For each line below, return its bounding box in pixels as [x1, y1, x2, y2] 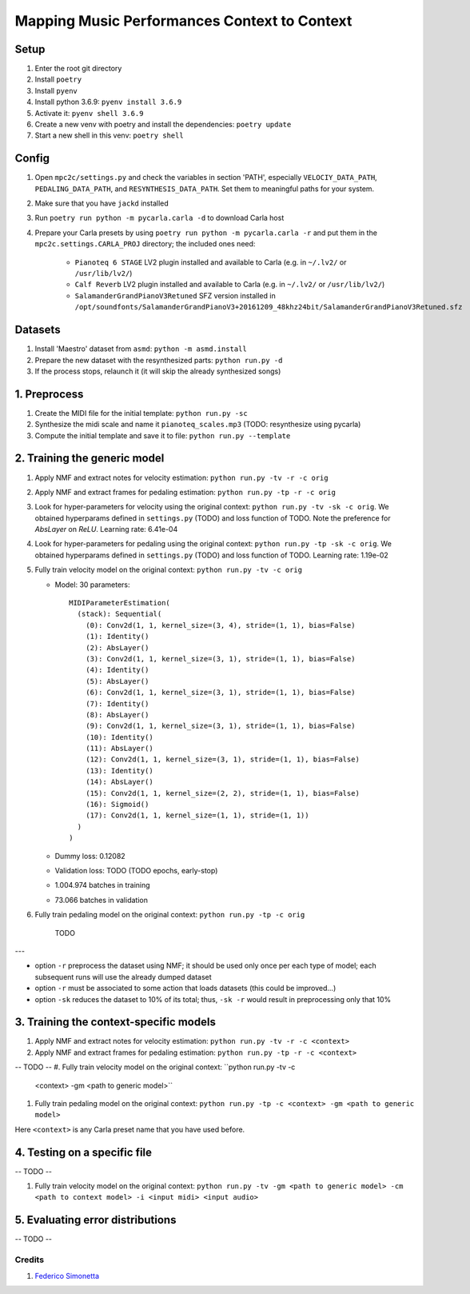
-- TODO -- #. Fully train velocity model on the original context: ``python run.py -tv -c [14, 1062, 296, 1072]
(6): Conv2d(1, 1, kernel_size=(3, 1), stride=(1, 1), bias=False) [85, 688, 356, 697]
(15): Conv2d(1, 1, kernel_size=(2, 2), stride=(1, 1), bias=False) [85, 789, 360, 797]
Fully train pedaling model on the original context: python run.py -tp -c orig [34, 910, 305, 920]
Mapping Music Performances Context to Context [14, 12, 352, 30]
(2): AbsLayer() [85, 643, 149, 652]
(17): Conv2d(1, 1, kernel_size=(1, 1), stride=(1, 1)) [85, 811, 309, 820]
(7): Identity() [85, 699, 149, 708]
